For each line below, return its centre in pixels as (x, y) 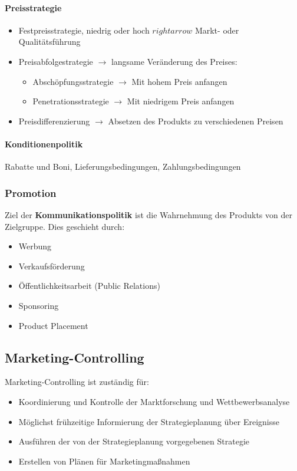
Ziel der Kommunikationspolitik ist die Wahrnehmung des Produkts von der (148, 214)
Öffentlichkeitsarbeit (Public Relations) (89, 286)
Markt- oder (217, 30)
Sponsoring (39, 305)
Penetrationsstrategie (71, 101)
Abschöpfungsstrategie (73, 81)
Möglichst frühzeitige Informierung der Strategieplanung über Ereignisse (149, 421)
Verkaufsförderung (52, 266)
